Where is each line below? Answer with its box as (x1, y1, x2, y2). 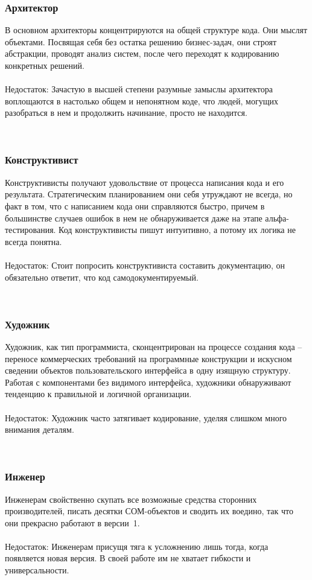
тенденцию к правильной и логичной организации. (5, 387, 192, 400)
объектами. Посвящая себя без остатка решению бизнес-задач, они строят (5, 35, 277, 48)
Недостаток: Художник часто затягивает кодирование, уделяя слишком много (5, 411, 287, 424)
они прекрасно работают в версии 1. (5, 516, 140, 529)
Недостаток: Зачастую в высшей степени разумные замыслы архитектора (5, 83, 273, 95)
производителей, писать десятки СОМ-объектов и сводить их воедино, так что (5, 505, 293, 517)
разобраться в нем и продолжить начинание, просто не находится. (5, 106, 247, 119)
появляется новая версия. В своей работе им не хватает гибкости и (5, 552, 251, 564)
